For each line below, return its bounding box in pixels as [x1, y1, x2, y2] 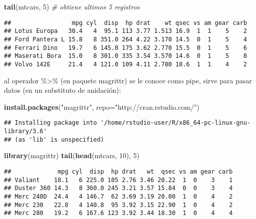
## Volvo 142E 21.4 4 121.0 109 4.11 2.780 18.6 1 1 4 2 [4, 60, 247, 68]
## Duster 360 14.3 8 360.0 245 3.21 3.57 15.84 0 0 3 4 [4, 185, 233, 192]
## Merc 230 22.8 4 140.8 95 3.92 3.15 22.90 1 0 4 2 [4, 201, 233, 209]
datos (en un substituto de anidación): [4, 85, 121, 95]
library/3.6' [4, 127, 47, 135]
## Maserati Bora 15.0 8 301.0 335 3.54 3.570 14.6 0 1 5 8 [4, 52, 247, 60]
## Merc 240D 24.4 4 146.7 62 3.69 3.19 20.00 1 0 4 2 [4, 193, 233, 200]
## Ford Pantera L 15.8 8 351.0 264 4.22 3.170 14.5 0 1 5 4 [4, 35, 247, 43]
